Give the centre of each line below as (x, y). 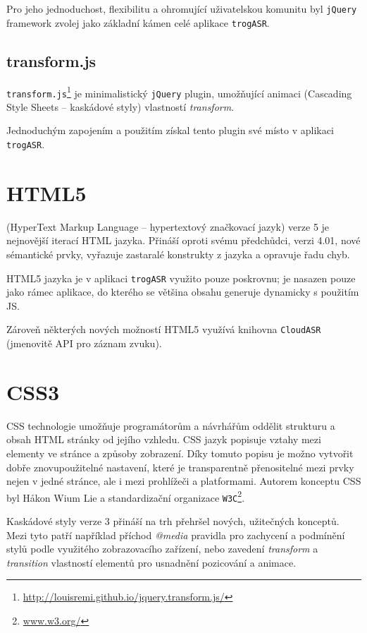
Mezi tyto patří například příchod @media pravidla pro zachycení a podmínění (176, 535)
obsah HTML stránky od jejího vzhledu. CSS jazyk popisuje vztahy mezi (164, 439)
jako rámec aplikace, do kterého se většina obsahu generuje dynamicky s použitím (183, 292)
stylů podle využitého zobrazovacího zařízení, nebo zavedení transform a (162, 549)
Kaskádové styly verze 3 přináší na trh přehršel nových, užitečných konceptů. (173, 521)
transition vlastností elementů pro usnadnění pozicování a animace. (151, 562)
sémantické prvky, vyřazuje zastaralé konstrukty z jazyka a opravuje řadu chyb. (178, 254)
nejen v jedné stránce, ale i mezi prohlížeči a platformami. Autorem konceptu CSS (184, 481)
